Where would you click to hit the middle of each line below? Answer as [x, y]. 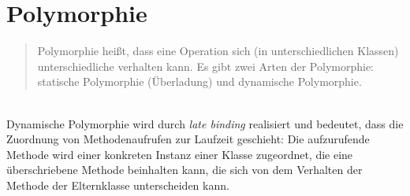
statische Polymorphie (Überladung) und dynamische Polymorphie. [199, 81]
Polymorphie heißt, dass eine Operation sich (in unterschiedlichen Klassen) [218, 51]
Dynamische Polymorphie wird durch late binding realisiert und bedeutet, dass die [205, 123]
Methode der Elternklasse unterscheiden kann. [118, 185]
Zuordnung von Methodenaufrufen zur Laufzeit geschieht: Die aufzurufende [188, 139]
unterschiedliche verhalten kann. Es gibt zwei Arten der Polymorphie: [205, 66]
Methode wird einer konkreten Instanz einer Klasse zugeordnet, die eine [180, 154]
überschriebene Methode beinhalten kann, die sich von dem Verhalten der [184, 170]
